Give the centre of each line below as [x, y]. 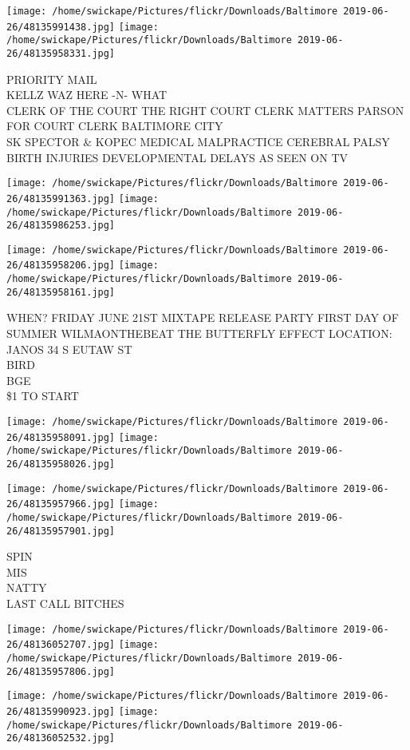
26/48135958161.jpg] [61, 292]
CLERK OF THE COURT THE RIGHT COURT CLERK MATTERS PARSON [205, 110]
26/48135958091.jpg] [61, 437]
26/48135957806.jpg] [61, 671]
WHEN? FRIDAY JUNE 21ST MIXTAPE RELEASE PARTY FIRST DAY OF [203, 317]
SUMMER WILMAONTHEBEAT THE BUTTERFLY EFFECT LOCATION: [199, 333]
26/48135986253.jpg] [61, 226]
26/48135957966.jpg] [61, 504]
